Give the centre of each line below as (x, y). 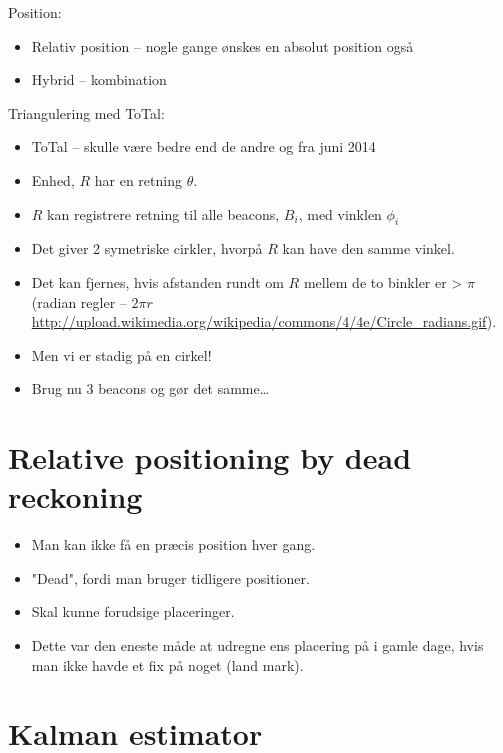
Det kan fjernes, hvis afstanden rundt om (157, 281)
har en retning (138, 179)
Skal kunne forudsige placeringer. (133, 611)
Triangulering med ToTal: (86, 112)
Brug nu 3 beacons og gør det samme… (150, 388)
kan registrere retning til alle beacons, (163, 213)
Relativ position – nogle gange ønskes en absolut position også (222, 45)
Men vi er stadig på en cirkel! (121, 354)
